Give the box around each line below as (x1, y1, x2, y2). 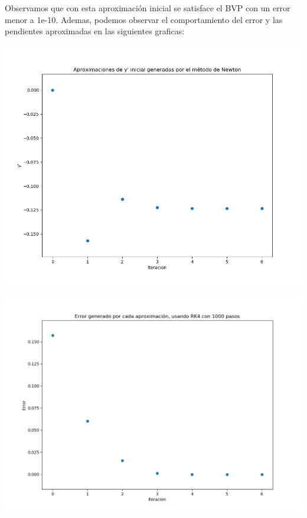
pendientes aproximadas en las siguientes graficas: (5, 25, 185, 37)
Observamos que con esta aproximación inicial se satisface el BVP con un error (5, 2, 290, 14)
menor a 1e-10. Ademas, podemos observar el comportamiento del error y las (5, 13, 283, 25)
